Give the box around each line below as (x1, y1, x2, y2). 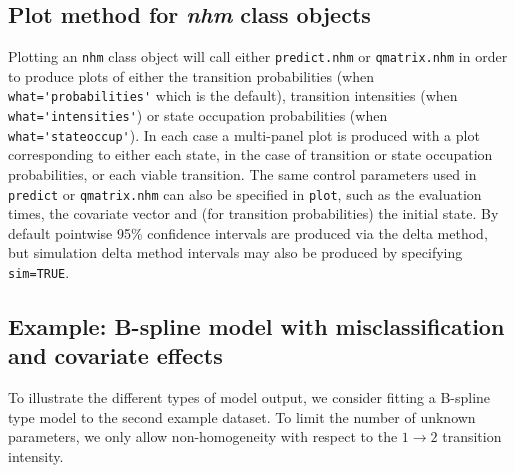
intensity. (8, 446, 64, 467)
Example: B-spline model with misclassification (8, 311, 505, 342)
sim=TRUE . (8, 262, 70, 283)
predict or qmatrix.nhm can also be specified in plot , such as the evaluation (8, 183, 482, 204)
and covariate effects (8, 340, 223, 371)
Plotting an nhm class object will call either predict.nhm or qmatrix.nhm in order (8, 46, 508, 67)
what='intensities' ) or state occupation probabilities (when (8, 105, 388, 126)
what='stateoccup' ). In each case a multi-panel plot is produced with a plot (8, 124, 480, 145)
